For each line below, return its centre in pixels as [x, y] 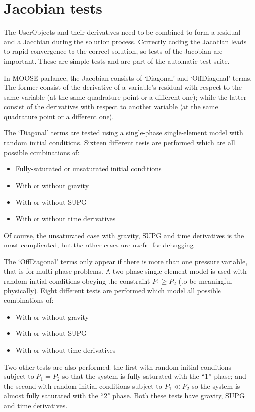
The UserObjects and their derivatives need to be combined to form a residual [122, 32]
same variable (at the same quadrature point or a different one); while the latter [125, 97]
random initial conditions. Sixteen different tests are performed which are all [120, 143]
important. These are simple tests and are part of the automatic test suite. [117, 61]
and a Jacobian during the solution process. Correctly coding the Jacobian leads [125, 41]
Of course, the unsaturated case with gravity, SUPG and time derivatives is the [124, 235]
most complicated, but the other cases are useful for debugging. [100, 245]
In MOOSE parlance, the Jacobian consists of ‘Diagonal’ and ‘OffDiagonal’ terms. [128, 77]
